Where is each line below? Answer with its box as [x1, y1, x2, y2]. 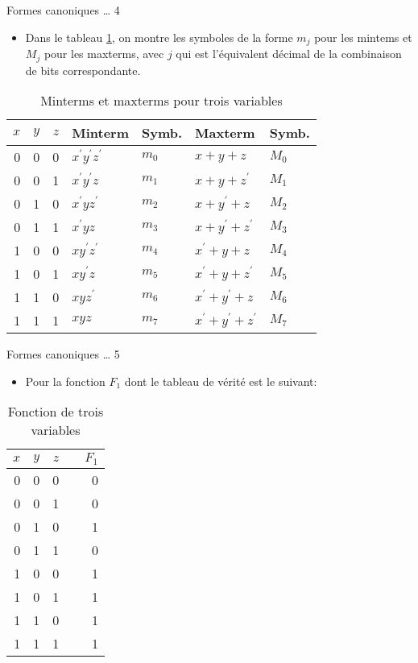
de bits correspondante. [25, 61, 141, 78]
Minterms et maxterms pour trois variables [40, 91, 283, 110]
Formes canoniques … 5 [6, 346, 120, 363]
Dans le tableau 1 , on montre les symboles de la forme [25, 28, 293, 45]
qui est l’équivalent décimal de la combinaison [176, 45, 402, 62]
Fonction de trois [7, 402, 104, 421]
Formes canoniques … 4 [6, 2, 120, 18]
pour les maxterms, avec [43, 45, 164, 62]
